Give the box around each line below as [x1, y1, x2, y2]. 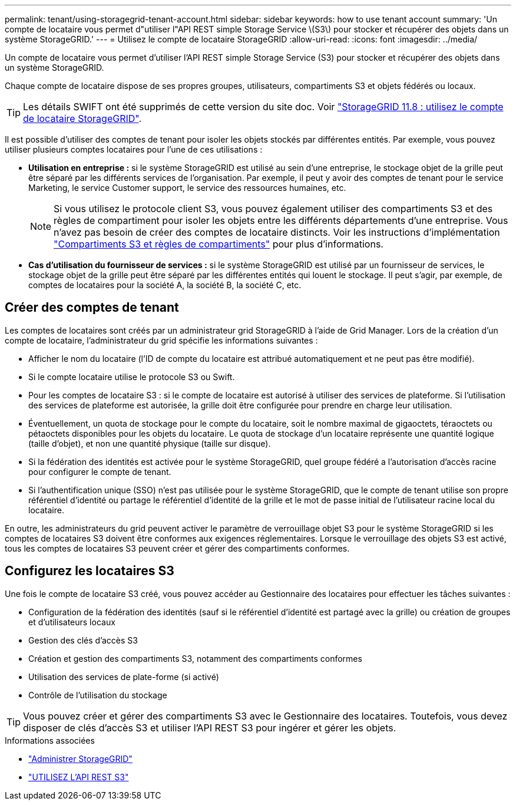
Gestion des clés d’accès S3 [28, 635, 138, 645]
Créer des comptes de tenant [5, 300, 179, 315]
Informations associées [5, 735, 95, 745]
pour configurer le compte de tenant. [28, 466, 171, 477]
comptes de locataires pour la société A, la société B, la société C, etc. [28, 280, 302, 290]
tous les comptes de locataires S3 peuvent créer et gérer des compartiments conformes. [5, 543, 350, 553]
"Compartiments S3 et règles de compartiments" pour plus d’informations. [54, 238, 383, 250]
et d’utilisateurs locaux [28, 616, 115, 627]
